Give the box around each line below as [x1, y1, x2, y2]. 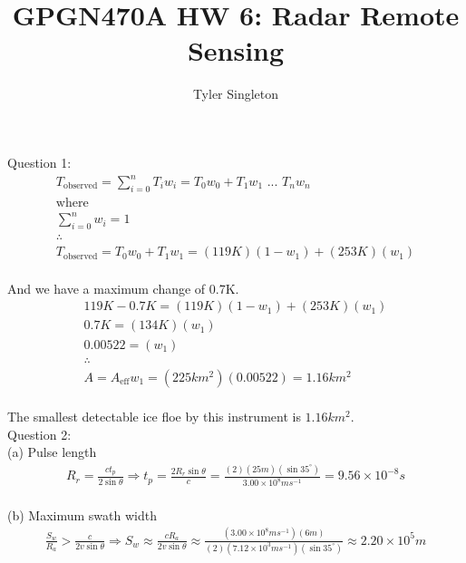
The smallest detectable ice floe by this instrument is [7, 407, 301, 426]
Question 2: [7, 424, 72, 443]
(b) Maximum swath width [7, 505, 157, 524]
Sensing [187, 32, 285, 69]
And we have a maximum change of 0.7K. [7, 278, 239, 297]
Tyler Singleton [192, 84, 279, 103]
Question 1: [7, 152, 72, 171]
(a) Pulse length [7, 442, 97, 461]
